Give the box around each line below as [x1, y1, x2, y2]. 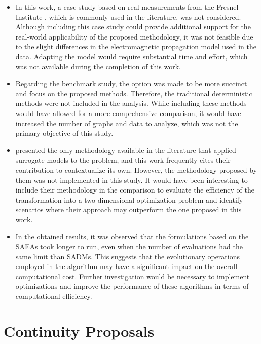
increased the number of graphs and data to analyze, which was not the [15, 118, 238, 128]
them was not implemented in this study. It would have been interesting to [15, 174, 248, 185]
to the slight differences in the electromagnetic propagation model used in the [15, 41, 256, 52]
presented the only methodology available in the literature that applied [15, 144, 236, 155]
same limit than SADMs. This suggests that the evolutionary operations [15, 251, 240, 261]
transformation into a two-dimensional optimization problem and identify [15, 194, 243, 205]
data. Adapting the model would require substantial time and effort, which [15, 51, 248, 61]
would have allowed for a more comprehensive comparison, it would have [15, 107, 241, 118]
